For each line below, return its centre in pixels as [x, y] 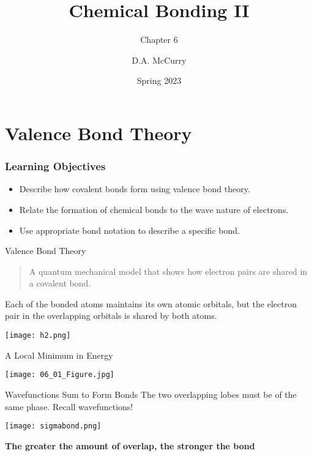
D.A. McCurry [159, 60]
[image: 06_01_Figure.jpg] [60, 375]
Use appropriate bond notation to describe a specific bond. [129, 230]
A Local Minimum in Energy [59, 355]
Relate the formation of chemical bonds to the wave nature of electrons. [154, 209]
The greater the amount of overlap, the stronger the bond [130, 445]
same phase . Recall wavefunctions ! [69, 406]
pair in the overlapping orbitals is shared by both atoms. [111, 316]
